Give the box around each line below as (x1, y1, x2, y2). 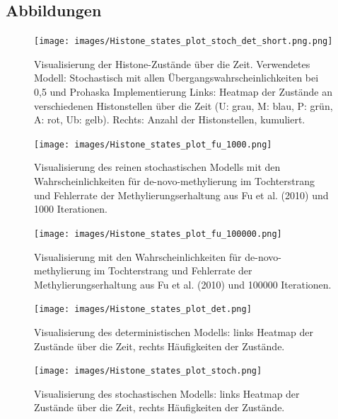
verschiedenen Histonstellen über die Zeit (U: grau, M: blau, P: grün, (34, 98, 333, 113)
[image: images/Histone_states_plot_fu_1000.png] (34, 139, 272, 150)
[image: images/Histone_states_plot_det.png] (34, 304, 252, 315)
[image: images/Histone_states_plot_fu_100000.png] (34, 228, 282, 239)
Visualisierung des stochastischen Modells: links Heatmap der (34, 386, 300, 401)
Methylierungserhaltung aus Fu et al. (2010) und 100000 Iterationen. (34, 276, 332, 291)
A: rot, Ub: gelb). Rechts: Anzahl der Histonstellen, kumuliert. (34, 112, 305, 127)
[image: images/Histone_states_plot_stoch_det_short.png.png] (34, 36, 333, 47)
